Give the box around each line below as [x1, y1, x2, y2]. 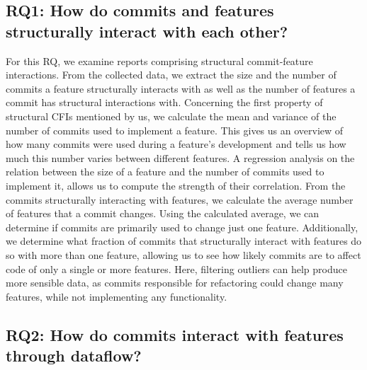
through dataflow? [6, 345, 142, 366]
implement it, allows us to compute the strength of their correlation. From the [6, 178, 346, 192]
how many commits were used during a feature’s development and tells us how [6, 137, 346, 151]
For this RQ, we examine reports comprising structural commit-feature [6, 53, 313, 68]
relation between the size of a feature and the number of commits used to [6, 164, 324, 179]
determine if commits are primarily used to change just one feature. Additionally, [6, 219, 358, 234]
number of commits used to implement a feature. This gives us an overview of [6, 122, 344, 137]
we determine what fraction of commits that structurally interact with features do [6, 233, 362, 248]
